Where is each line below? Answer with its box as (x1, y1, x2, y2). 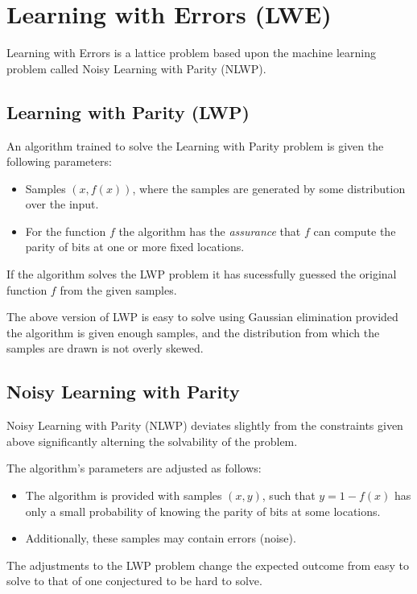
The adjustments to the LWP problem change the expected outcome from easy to (6, 556, 409, 573)
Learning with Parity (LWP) (6, 99, 250, 124)
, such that (262, 487, 316, 504)
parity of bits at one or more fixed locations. (25, 238, 245, 255)
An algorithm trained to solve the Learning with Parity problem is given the (6, 137, 384, 154)
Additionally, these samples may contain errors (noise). (25, 530, 296, 547)
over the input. (25, 196, 99, 212)
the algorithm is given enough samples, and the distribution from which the (6, 324, 380, 340)
